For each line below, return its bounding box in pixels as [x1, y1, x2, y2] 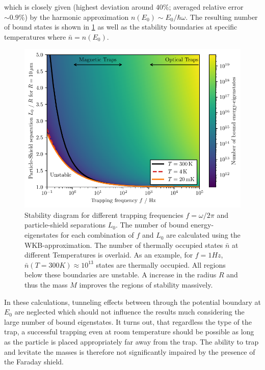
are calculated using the [166, 230, 241, 240]
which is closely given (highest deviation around [4, 2, 154, 12]
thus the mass [24, 279, 68, 290]
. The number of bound [115, 219, 189, 230]
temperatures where [4, 31, 66, 42]
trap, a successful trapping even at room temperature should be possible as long [4, 326, 254, 337]
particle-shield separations [24, 219, 105, 230]
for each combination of [60, 230, 134, 240]
